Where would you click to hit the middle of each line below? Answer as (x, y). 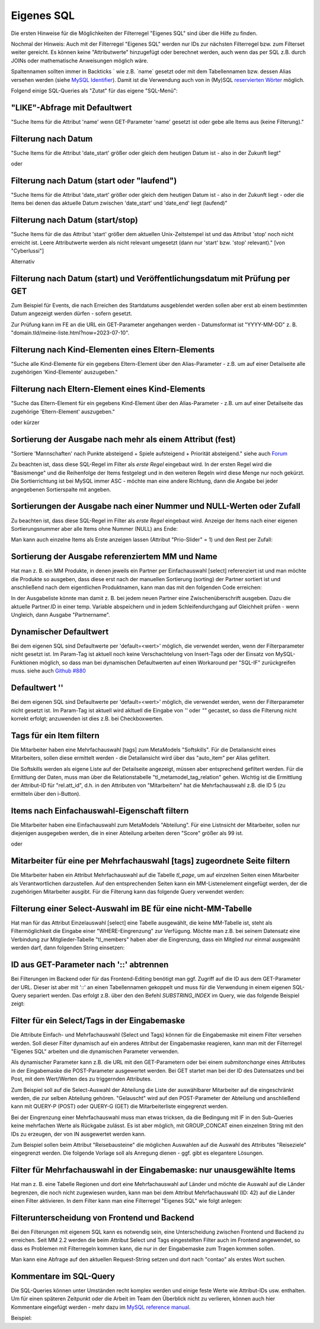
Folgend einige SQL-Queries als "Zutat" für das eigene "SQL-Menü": (94, 90)
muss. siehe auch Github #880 (48, 671)
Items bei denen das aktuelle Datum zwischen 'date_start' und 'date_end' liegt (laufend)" (119, 203)
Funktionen (25, 662)
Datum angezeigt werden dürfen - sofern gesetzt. (72, 314)
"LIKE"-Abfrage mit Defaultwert (71, 108)
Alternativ (23, 262)
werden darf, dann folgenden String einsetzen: (68, 948)
